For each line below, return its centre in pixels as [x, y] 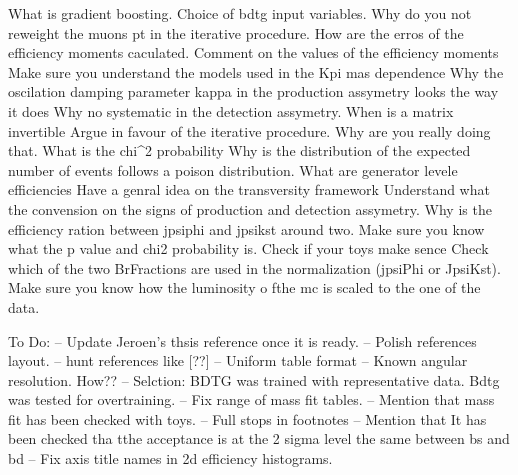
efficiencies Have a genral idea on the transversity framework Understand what [249, 189]
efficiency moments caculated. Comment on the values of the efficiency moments [253, 52]
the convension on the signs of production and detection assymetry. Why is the [250, 208]
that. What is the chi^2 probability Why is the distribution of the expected [239, 150]
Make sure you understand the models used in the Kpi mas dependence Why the [256, 71]
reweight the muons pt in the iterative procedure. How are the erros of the [236, 32]
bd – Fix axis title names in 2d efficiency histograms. [170, 458]
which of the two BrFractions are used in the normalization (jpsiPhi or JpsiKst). [254, 267]
